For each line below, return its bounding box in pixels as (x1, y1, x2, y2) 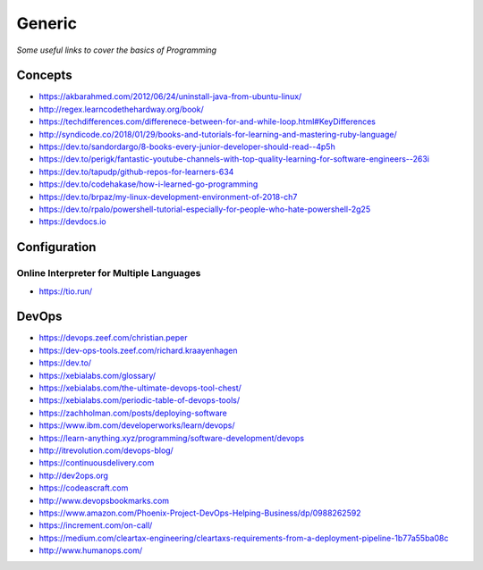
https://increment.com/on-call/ (38, 520, 153, 531)
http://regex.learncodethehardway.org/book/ (38, 104, 205, 114)
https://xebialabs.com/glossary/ (38, 370, 157, 381)
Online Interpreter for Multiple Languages (16, 267, 201, 280)
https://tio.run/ (38, 286, 93, 297)
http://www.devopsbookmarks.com (38, 495, 170, 506)
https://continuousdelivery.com (38, 457, 155, 468)
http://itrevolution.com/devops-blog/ (38, 445, 174, 456)
